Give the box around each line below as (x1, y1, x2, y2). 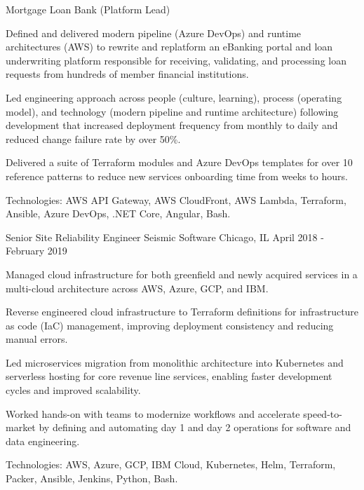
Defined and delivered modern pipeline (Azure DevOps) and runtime (6, 25, 302, 40)
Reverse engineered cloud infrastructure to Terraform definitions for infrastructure (6, 304, 359, 319)
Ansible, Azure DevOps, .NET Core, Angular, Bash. (6, 206, 231, 221)
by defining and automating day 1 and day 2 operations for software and (39, 420, 351, 435)
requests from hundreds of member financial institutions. (6, 67, 249, 81)
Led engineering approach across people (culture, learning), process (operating (6, 90, 342, 104)
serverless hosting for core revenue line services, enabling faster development (6, 369, 332, 383)
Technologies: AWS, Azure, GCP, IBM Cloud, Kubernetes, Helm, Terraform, (6, 457, 336, 472)
